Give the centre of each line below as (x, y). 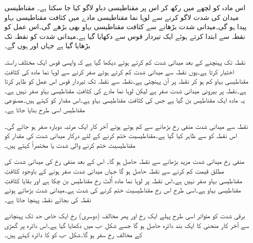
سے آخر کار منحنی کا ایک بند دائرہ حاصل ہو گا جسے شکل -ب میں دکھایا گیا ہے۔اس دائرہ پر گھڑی (127, 225)
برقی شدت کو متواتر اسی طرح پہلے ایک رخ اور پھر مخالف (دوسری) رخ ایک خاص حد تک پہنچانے (125, 216)
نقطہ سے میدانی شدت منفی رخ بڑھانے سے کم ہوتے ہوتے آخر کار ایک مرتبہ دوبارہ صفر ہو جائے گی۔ (126, 126)
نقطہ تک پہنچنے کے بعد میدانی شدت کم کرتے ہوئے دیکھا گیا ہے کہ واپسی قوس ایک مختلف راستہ (125, 61)
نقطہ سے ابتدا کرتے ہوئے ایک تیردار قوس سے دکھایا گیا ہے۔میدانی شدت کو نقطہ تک (125, 36)
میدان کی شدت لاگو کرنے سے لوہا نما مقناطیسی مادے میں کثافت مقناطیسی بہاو (122, 17)
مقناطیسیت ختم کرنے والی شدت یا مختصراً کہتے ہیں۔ (70, 145)
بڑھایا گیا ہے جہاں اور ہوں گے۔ (48, 45)
